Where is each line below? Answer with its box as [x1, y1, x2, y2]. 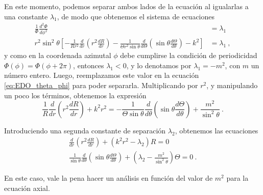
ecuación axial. [4, 182, 50, 193]
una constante [4, 11, 48, 21]
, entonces [73, 60, 104, 70]
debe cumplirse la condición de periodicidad [120, 50, 257, 61]
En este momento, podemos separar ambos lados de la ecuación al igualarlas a [4, 1, 249, 11]
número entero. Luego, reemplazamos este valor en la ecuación [4, 70, 199, 80]
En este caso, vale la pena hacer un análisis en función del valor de [4, 173, 213, 183]
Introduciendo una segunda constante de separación [4, 125, 166, 135]
